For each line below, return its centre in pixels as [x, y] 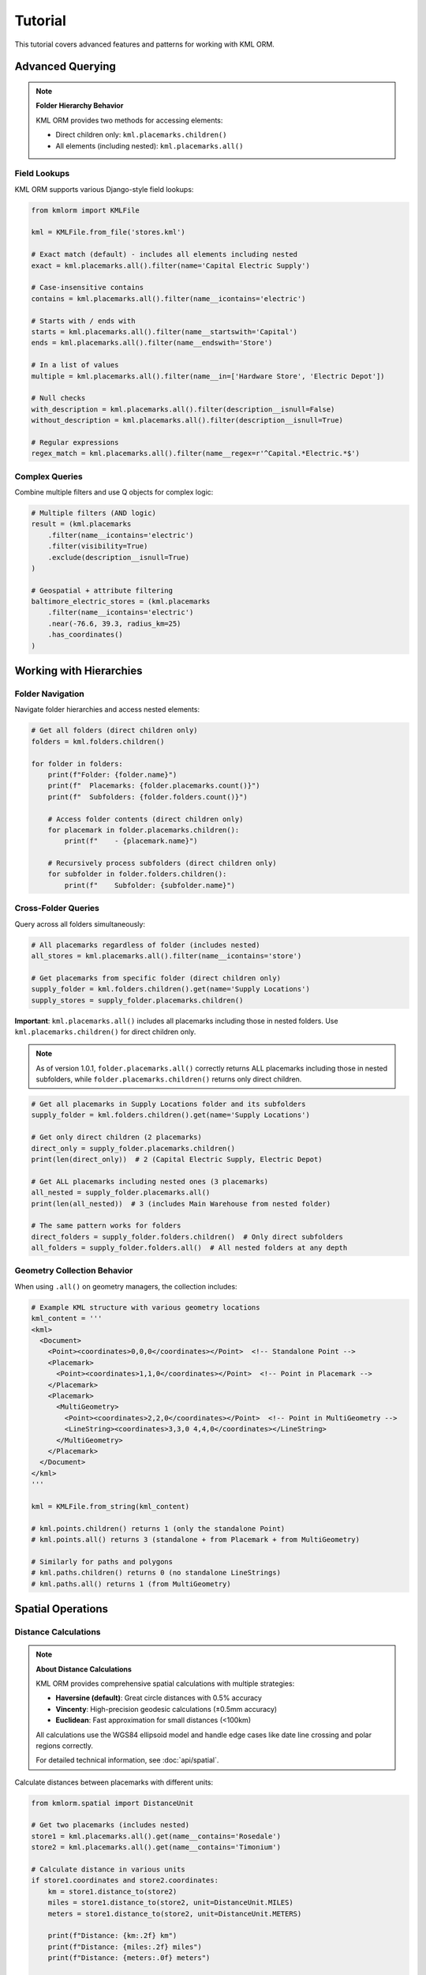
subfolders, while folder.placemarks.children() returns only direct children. [169, 1079]
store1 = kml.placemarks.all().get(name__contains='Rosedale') [156, 1836]
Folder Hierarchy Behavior [80, 106]
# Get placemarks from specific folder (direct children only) [156, 978]
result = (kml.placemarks [81, 524]
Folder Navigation [49, 694]
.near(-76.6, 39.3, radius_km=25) [114, 623]
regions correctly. [65, 1745]
